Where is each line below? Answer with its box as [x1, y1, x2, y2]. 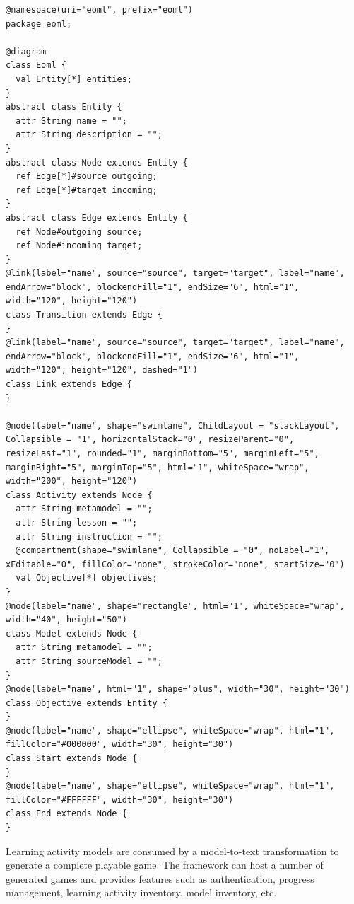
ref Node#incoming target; [16, 241, 143, 251]
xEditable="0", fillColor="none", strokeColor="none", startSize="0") [6, 559, 345, 569]
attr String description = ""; [16, 129, 163, 140]
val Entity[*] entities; [16, 74, 132, 84]
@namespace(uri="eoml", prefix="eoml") [6, 5, 193, 15]
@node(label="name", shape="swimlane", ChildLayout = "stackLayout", [6, 420, 340, 431]
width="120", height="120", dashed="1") [6, 365, 199, 376]
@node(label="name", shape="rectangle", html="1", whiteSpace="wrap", [6, 601, 345, 611]
